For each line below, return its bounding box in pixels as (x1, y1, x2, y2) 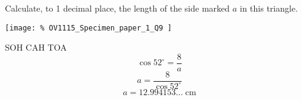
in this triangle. (239, 2, 298, 14)
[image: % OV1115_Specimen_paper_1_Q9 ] (5, 23, 172, 32)
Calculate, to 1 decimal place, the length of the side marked (5, 2, 230, 14)
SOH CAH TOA (5, 41, 67, 54)
